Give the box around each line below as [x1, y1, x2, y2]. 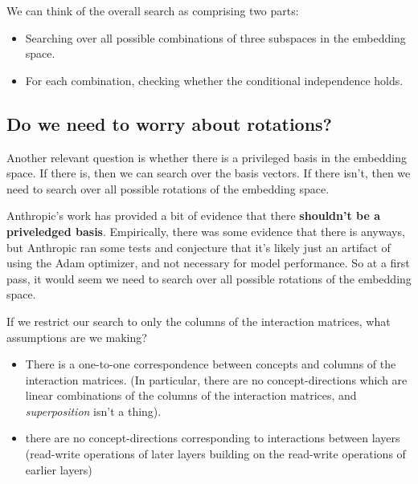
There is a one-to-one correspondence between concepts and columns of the [25, 356, 396, 372]
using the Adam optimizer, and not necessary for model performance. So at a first [6, 254, 410, 271]
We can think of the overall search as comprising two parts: [6, 2, 299, 18]
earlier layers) [25, 461, 92, 478]
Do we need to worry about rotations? [6, 111, 333, 136]
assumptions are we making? [6, 328, 147, 345]
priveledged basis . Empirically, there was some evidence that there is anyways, [6, 222, 405, 239]
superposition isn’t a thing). [25, 402, 162, 419]
